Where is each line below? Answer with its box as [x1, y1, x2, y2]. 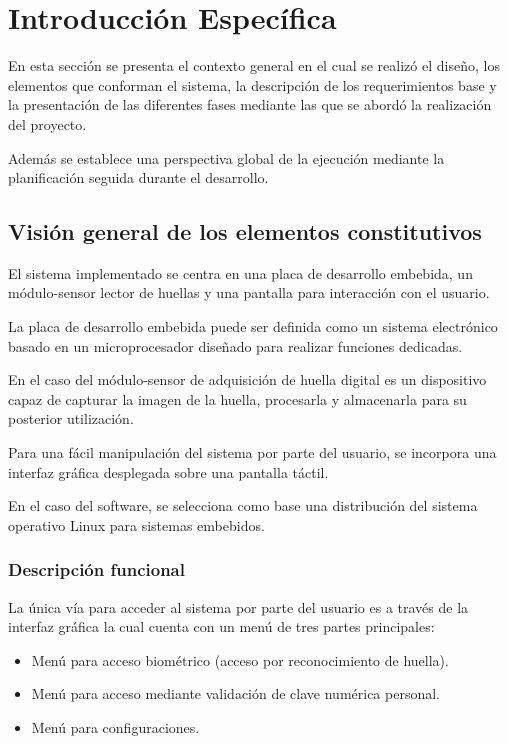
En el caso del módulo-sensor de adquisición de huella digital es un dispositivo [8, 369, 487, 390]
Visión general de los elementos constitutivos [8, 216, 482, 247]
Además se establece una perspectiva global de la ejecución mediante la [8, 147, 445, 168]
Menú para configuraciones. [31, 717, 200, 738]
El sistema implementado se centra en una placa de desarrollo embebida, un [8, 262, 473, 283]
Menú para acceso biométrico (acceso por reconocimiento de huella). [31, 649, 449, 670]
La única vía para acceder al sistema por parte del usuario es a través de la [8, 596, 469, 617]
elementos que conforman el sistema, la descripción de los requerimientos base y [8, 74, 497, 95]
